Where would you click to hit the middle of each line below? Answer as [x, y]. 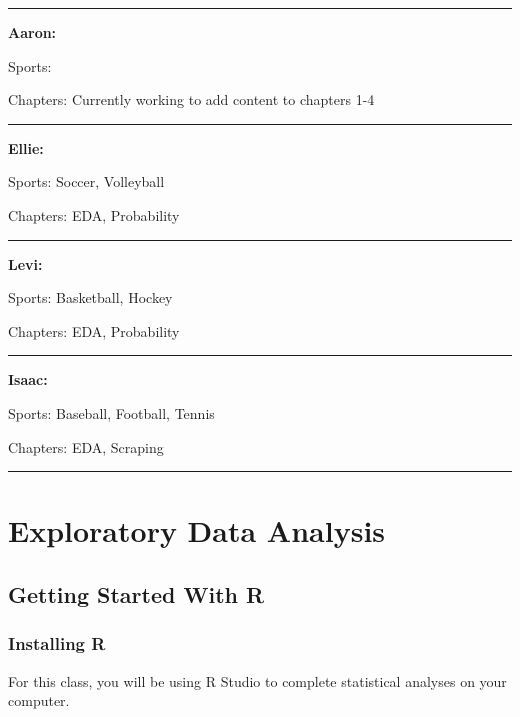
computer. [39, 700]
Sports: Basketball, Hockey [90, 297]
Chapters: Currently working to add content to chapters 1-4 [191, 99]
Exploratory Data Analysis [197, 530]
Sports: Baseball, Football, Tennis [111, 412]
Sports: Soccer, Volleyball [86, 181]
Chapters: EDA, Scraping [86, 446]
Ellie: [26, 147]
